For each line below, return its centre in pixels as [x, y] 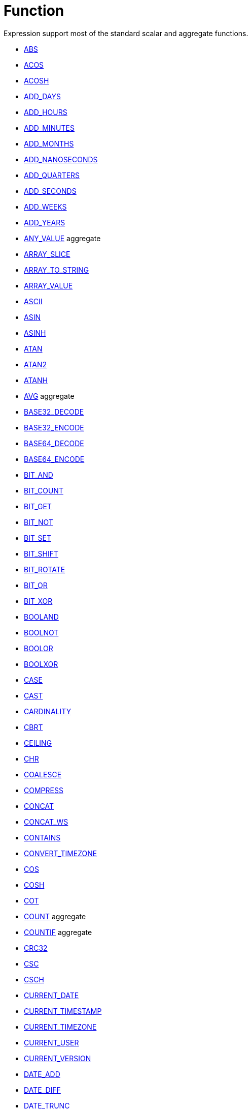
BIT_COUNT [44, 490]
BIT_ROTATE [45, 569]
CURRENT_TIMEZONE [60, 1027]
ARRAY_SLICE [47, 254]
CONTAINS [42, 837]
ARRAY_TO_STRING [57, 270]
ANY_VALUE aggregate [62, 238]
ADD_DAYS [42, 96]
